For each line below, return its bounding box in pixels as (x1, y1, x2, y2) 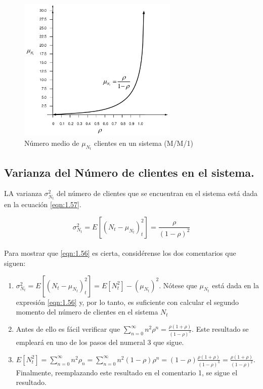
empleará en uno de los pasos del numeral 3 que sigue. (16, 337, 184, 347)
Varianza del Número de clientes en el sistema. (4, 164, 254, 180)
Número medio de (24, 137, 79, 148)
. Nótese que (159, 280, 197, 290)
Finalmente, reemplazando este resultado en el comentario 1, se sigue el (16, 367, 238, 377)
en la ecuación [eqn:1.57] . (4, 199, 81, 210)
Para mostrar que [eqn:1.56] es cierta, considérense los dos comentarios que (4, 248, 236, 258)
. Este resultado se (192, 324, 249, 334)
